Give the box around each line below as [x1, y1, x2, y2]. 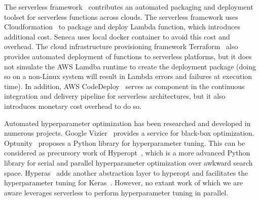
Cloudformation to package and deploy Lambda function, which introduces [4, 21, 240, 32]
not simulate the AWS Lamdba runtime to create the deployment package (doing [4, 61, 256, 71]
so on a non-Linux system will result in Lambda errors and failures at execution [4, 71, 252, 82]
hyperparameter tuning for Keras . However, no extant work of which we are [4, 177, 243, 188]
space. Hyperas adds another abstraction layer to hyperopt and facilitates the [4, 167, 248, 178]
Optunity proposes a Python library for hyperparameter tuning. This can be [4, 137, 245, 148]
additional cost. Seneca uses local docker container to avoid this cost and [4, 31, 230, 42]
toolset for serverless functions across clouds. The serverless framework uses [4, 11, 238, 22]
